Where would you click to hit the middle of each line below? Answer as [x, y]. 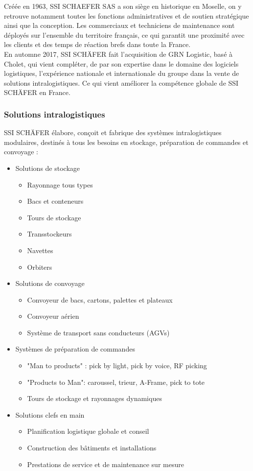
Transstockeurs [49, 234]
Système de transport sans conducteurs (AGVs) [98, 332]
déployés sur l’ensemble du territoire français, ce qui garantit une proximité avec [124, 35]
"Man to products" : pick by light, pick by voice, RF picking [117, 365]
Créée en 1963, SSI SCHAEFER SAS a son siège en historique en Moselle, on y [123, 6]
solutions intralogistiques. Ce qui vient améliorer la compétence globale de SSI [121, 82]
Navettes [40, 250]
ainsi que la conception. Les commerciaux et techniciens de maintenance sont [119, 25]
